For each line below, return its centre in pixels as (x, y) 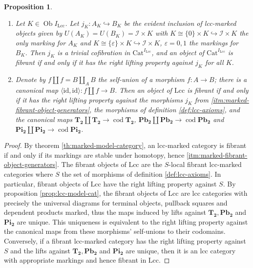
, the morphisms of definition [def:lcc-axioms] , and (164, 110)
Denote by (31, 79)
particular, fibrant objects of (46, 183)
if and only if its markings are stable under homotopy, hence (94, 155)
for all (214, 62)
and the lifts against (40, 250)
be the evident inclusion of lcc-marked (180, 23)
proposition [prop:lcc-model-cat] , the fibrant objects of (85, 193)
